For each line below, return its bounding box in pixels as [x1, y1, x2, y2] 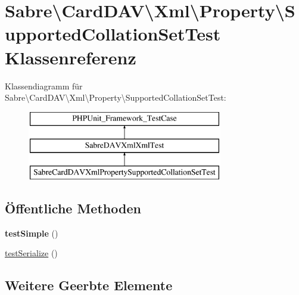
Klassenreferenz [5, 45, 136, 69]
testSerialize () [5, 247, 58, 259]
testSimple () [5, 226, 58, 239]
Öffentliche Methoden [5, 199, 141, 218]
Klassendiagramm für [5, 79, 83, 92]
